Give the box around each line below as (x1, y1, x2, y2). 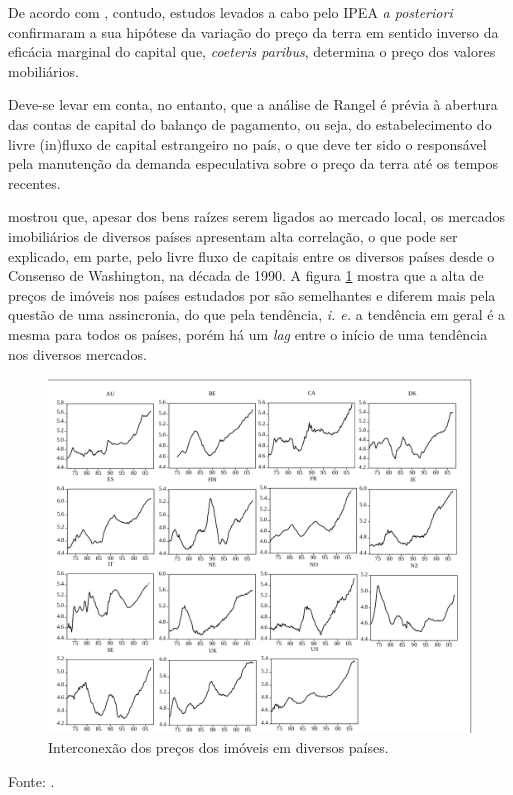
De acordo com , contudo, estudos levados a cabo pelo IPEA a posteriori (8, 2, 453, 22)
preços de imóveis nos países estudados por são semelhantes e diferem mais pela (8, 284, 496, 305)
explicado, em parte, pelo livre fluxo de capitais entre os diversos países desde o (8, 245, 495, 266)
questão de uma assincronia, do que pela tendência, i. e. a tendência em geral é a (8, 304, 506, 325)
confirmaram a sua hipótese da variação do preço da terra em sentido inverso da (8, 21, 499, 42)
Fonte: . (8, 770, 55, 791)
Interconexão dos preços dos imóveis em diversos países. (48, 736, 389, 757)
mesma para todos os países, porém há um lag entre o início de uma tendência (8, 323, 488, 344)
